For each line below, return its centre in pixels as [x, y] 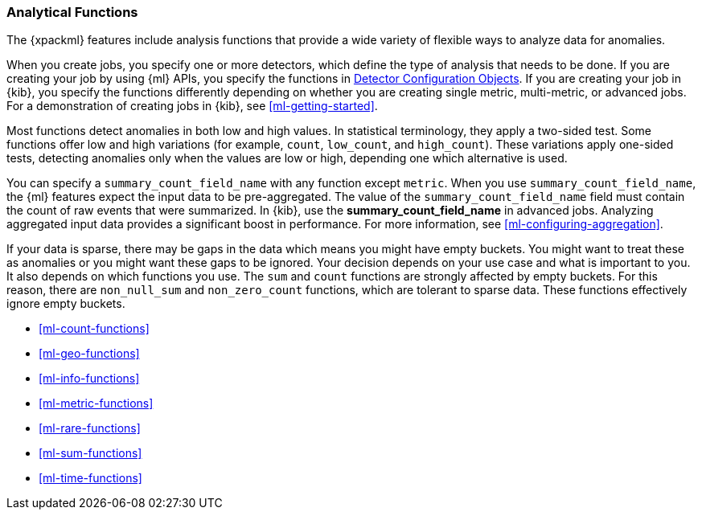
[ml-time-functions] [90, 478]
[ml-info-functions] [89, 379]
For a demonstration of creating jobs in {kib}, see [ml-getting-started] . [192, 106]
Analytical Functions [72, 12]
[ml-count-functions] [94, 329]
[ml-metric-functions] [96, 403]
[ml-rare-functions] [90, 428]
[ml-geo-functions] [89, 354]
